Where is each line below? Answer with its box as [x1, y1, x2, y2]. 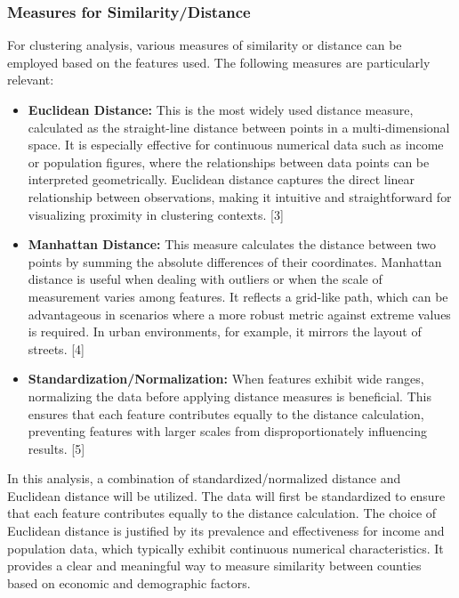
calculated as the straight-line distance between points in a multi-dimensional [28, 117, 450, 136]
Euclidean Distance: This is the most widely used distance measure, [28, 101, 414, 118]
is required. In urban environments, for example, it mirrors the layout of [28, 322, 422, 341]
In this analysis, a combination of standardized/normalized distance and [7, 469, 401, 488]
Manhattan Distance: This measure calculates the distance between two [28, 235, 436, 254]
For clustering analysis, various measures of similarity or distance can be [7, 36, 402, 54]
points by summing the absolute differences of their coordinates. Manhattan [28, 252, 442, 271]
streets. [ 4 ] [28, 339, 85, 358]
